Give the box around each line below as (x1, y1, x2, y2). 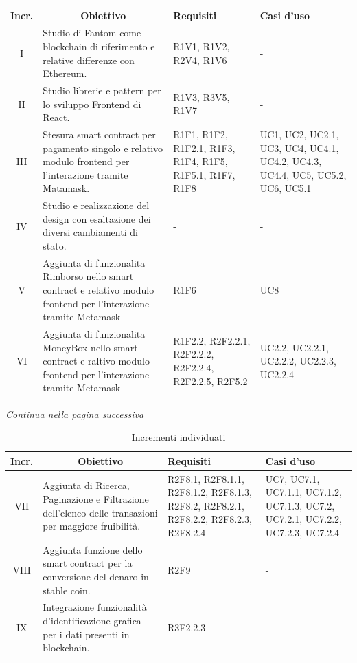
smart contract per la (43, 556, 133, 570)
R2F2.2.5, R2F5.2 (173, 373, 248, 388)
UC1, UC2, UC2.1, (260, 127, 339, 141)
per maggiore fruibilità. (43, 519, 141, 533)
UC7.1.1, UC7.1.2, (265, 485, 342, 499)
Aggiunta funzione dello (43, 542, 143, 556)
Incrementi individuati (131, 430, 226, 444)
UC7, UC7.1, (265, 471, 320, 486)
